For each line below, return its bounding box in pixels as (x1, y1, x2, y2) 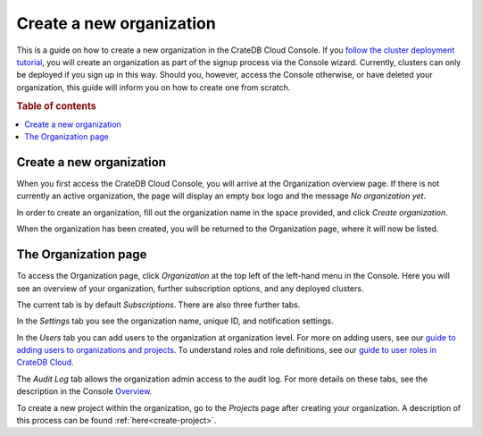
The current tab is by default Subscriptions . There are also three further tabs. (16, 299, 301, 310)
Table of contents (16, 99, 97, 112)
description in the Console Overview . (16, 386, 153, 397)
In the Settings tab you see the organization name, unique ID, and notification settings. (16, 315, 334, 326)
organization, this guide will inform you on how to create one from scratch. (16, 81, 291, 93)
